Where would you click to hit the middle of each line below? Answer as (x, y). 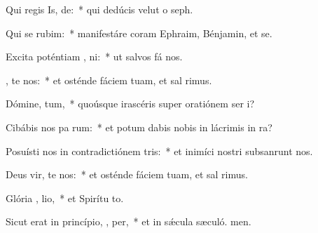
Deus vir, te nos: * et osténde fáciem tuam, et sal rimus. (127, 174)
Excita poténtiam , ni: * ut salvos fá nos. (94, 56)
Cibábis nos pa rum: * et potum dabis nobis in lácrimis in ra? (139, 127)
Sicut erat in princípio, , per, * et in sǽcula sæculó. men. (129, 221)
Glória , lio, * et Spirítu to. (65, 198)
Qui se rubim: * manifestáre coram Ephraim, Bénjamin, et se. (139, 33)
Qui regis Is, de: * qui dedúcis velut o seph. (99, 9)
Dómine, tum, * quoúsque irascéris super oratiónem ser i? (130, 104)
